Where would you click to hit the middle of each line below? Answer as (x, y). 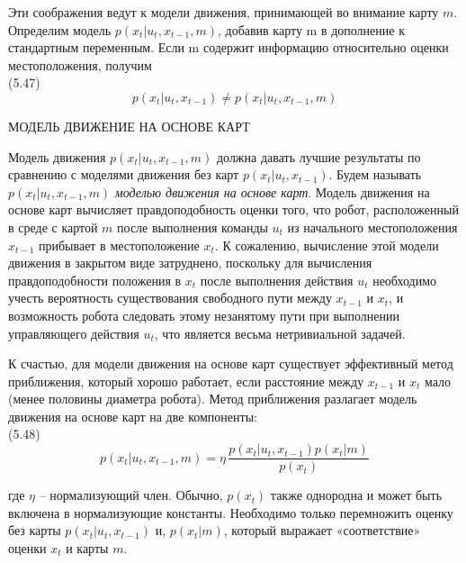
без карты (35, 530)
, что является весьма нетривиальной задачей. (280, 333)
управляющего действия (74, 333)
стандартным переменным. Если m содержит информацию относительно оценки (229, 47)
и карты (87, 547)
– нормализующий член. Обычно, (131, 495)
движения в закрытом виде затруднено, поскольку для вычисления (190, 263)
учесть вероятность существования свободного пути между (170, 298)
